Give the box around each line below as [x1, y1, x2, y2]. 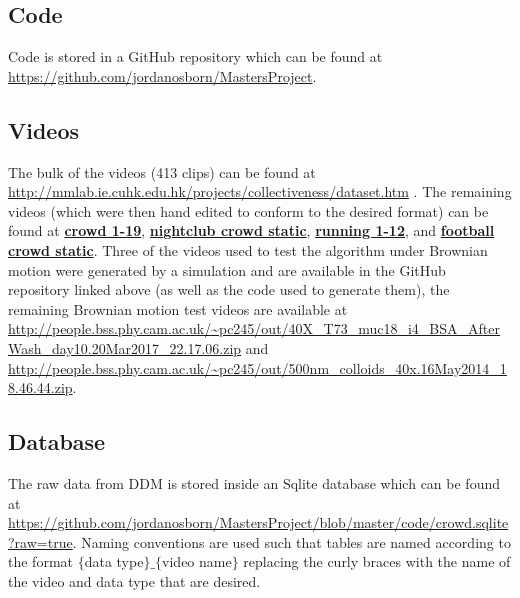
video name [162, 551, 232, 572]
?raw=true [8, 531, 73, 552]
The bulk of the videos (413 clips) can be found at [8, 161, 316, 182]
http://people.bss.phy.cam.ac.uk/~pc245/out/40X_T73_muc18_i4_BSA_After [8, 318, 500, 339]
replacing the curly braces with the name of [243, 551, 511, 572]
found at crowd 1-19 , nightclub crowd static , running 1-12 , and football [8, 220, 495, 241]
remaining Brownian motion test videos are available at [8, 298, 348, 319]
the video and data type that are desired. [8, 570, 261, 591]
